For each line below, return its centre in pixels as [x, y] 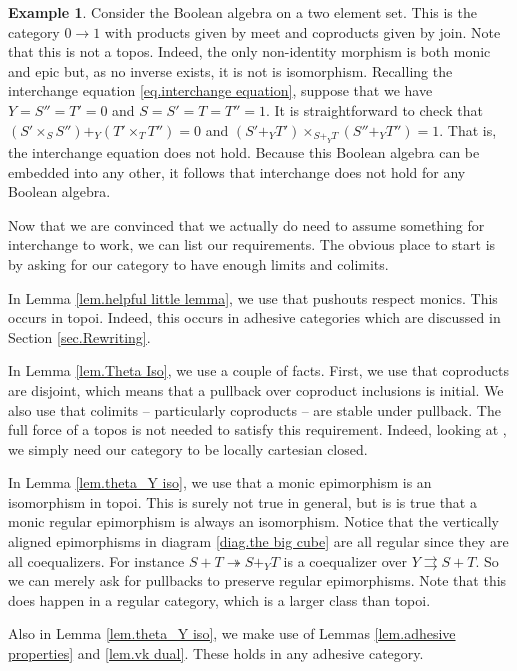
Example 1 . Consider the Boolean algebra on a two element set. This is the [242, 12]
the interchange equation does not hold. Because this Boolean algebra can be [244, 151]
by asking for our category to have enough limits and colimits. [198, 263]
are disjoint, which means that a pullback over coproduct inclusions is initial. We [256, 389]
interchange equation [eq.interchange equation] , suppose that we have [220, 90]
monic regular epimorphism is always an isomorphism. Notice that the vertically [253, 521]
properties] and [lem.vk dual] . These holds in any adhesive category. [216, 653]
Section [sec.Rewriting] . [79, 336]
